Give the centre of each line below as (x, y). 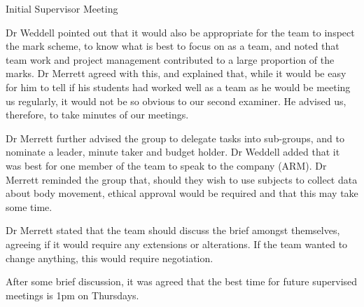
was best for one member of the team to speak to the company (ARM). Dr (166, 165)
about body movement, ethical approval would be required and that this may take (182, 193)
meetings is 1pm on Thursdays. (72, 295)
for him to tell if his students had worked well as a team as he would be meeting (178, 87)
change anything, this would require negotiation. (110, 258)
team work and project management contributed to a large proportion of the (170, 59)
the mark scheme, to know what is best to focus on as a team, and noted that (173, 46)
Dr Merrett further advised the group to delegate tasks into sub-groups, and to (175, 138)
